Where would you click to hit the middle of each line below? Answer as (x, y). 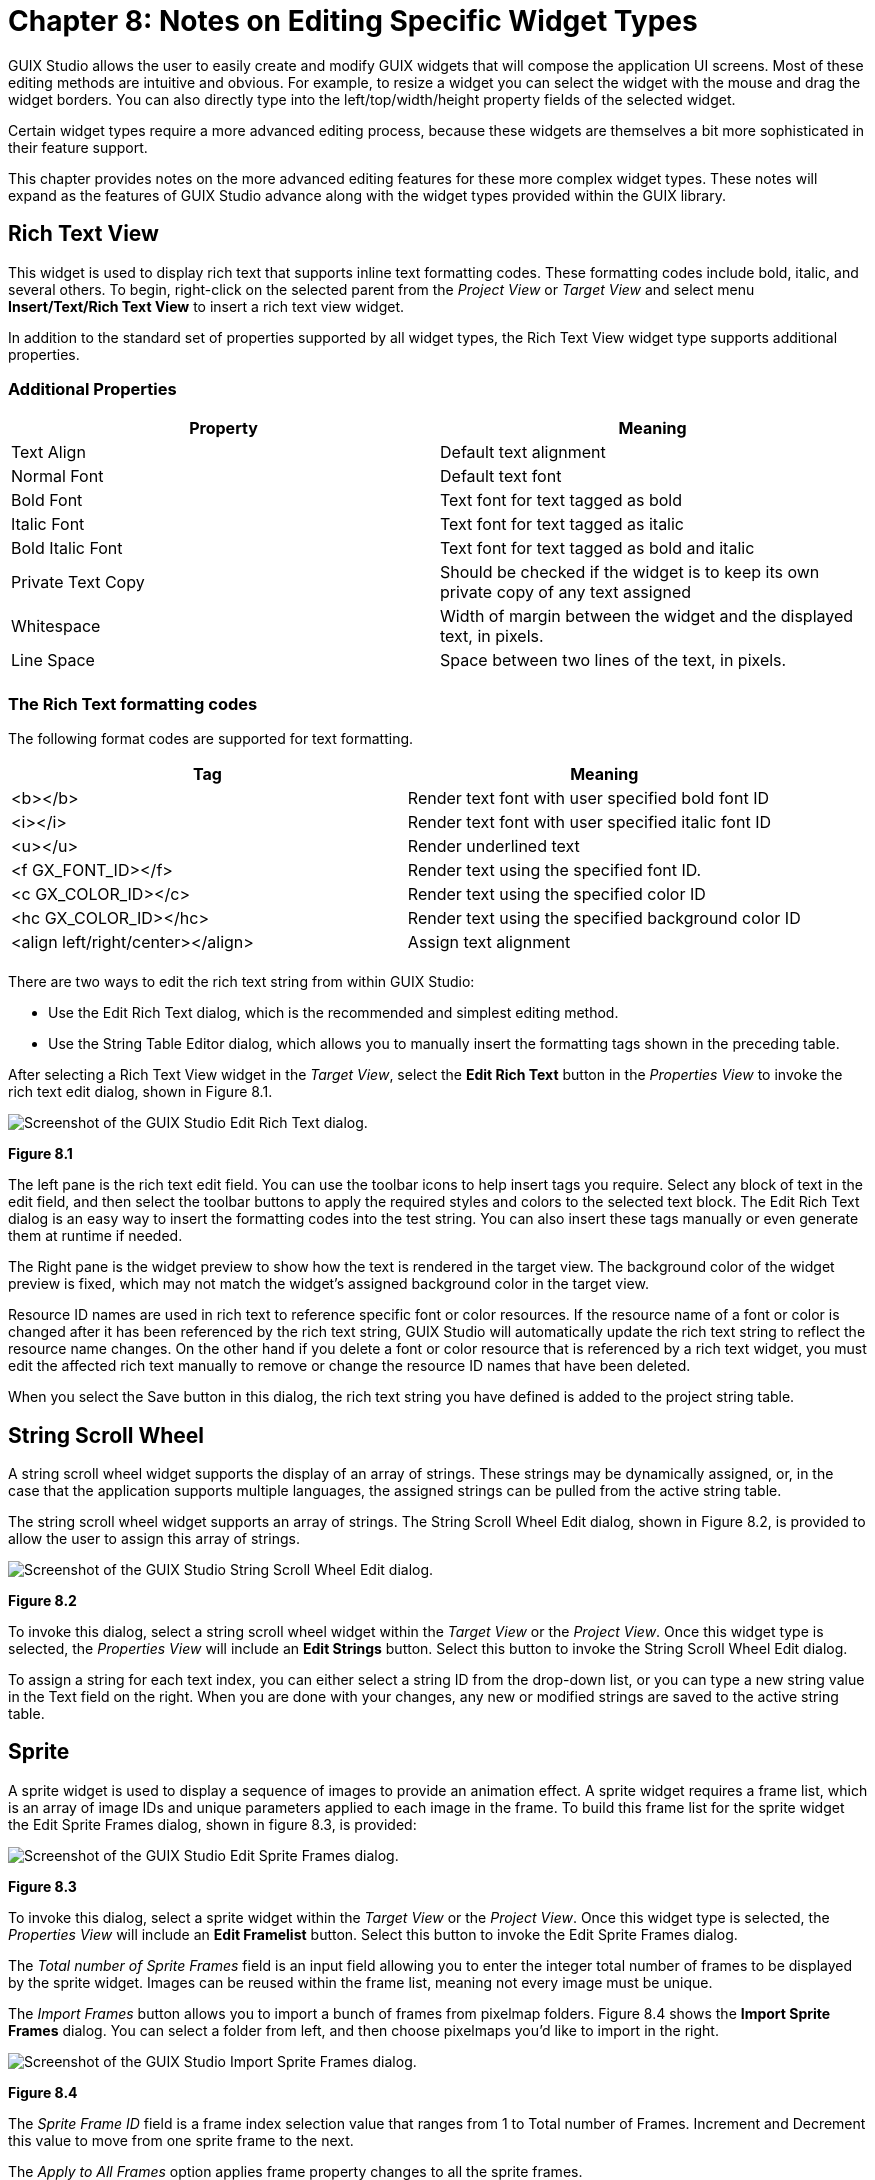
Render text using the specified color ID (556, 894)
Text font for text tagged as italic (562, 524)
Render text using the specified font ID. (554, 870)
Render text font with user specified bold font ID (588, 798)
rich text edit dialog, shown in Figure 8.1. (140, 1092)
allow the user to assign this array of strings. (154, 1538)
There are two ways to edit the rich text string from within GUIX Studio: (241, 982)
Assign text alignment (489, 942)
